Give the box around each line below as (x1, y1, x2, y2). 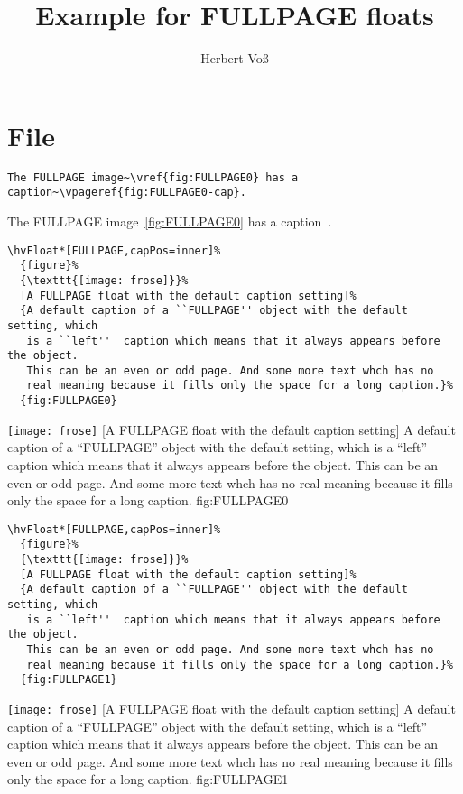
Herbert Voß (200, 49, 269, 68)
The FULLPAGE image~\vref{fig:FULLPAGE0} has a (7, 171, 299, 184)
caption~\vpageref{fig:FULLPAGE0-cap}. (7, 186, 246, 199)
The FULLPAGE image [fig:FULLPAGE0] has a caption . (7, 211, 332, 230)
